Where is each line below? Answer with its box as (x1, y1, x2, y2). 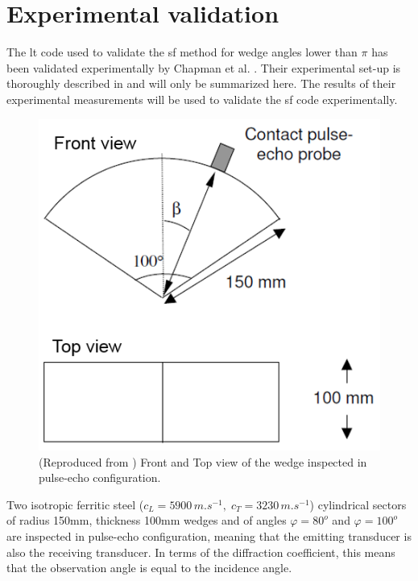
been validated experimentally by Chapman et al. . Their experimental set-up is (6, 59, 401, 76)
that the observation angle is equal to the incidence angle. (6, 559, 292, 576)
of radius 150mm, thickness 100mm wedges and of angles (6, 512, 287, 529)
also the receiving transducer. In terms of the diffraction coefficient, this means (6, 543, 395, 560)
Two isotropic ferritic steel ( (6, 496, 144, 513)
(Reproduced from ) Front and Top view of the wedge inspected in (39, 453, 367, 470)
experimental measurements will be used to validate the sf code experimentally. (6, 90, 398, 107)
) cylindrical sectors (309, 496, 407, 513)
